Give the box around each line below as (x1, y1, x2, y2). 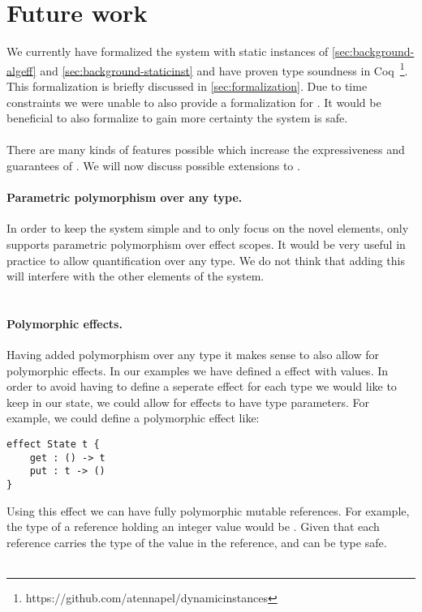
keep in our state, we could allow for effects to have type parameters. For (6, 393, 370, 410)
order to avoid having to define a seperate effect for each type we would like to (6, 378, 397, 395)
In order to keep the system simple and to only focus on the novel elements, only (6, 220, 409, 237)
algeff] (6, 62, 37, 79)
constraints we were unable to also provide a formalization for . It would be (6, 93, 381, 110)
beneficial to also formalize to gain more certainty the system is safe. (6, 109, 348, 126)
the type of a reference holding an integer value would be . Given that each (6, 518, 380, 535)
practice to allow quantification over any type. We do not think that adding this (6, 251, 405, 268)
